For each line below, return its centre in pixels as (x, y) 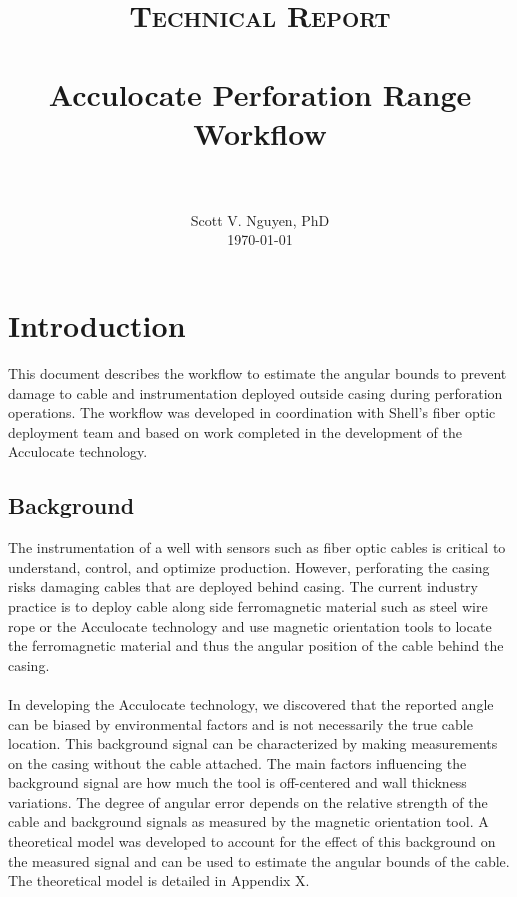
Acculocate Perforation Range (260, 93)
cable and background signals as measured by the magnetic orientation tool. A (248, 821)
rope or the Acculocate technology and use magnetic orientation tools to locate (250, 625)
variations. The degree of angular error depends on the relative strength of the (248, 801)
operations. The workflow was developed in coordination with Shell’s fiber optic (252, 412)
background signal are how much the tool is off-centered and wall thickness (237, 782)
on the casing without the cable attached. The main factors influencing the (237, 762)
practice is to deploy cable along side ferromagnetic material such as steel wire (248, 605)
